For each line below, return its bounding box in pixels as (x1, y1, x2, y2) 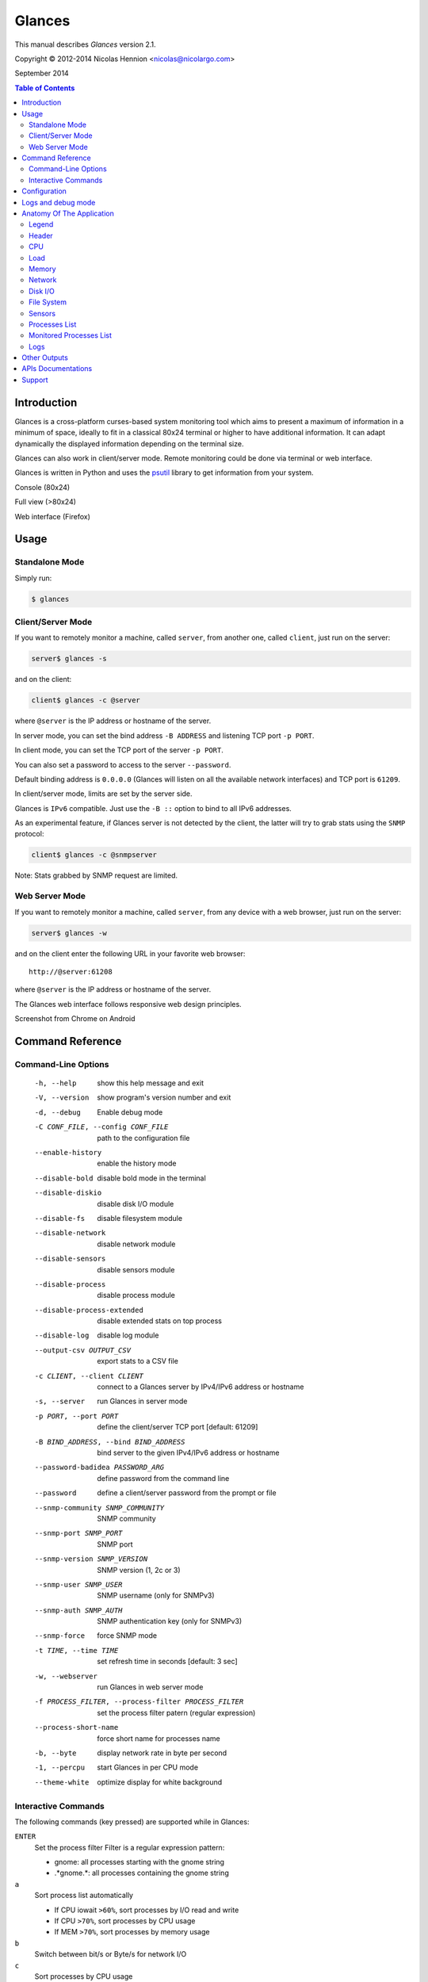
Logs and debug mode (21, 197, 96, 207)
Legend (29, 220, 54, 229)
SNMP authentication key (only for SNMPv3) (97, 1617, 243, 1626)
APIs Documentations (21, 364, 93, 373)
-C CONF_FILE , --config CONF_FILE (34, 1123, 169, 1131)
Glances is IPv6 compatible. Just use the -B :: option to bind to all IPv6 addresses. (14, 803, 292, 813)
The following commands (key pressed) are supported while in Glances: (14, 1816, 250, 1827)
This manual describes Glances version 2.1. (14, 40, 156, 49)
